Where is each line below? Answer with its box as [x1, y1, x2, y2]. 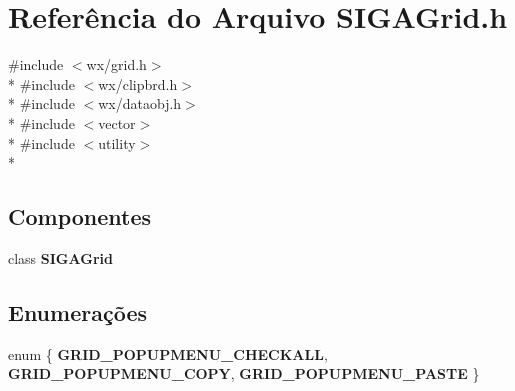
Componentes [8, 201, 152, 232]
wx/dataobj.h [98, 93, 182, 114]
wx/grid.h [86, 54, 147, 75]
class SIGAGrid [8, 247, 113, 268]
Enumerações [8, 296, 147, 327]
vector [98, 112, 136, 133]
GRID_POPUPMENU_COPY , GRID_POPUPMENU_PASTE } [8, 363, 480, 384]
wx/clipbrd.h [98, 73, 178, 94]
